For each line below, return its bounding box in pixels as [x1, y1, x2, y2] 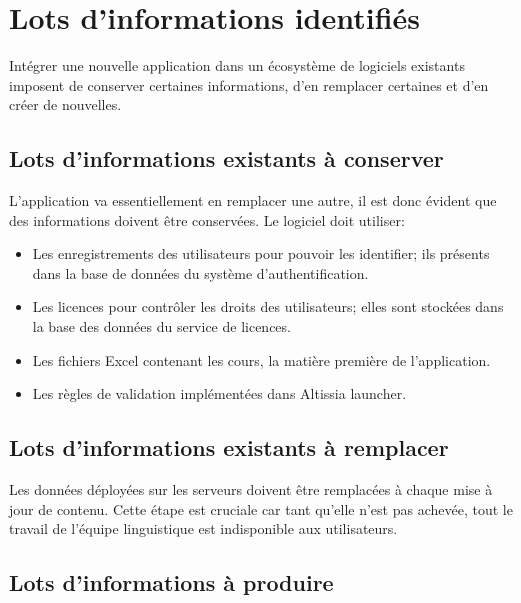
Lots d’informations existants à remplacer [9, 432, 449, 463]
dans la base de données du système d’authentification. [32, 262, 369, 283]
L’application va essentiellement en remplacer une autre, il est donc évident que [9, 190, 497, 211]
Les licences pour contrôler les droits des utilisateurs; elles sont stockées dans [32, 296, 504, 317]
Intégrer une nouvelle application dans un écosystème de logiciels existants [9, 55, 465, 76]
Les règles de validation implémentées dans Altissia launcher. [32, 383, 407, 404]
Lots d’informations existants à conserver [9, 143, 444, 174]
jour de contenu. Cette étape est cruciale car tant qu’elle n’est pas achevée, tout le [9, 498, 513, 519]
